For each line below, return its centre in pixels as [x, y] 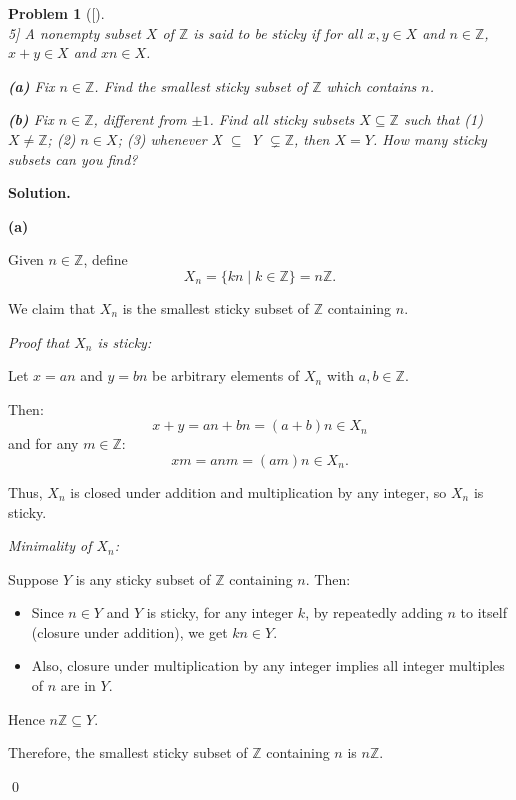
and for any [43, 443]
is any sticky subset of [143, 578]
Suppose [33, 578]
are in [78, 685]
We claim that [52, 307]
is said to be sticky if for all [278, 32]
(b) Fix [31, 119]
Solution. [39, 192]
